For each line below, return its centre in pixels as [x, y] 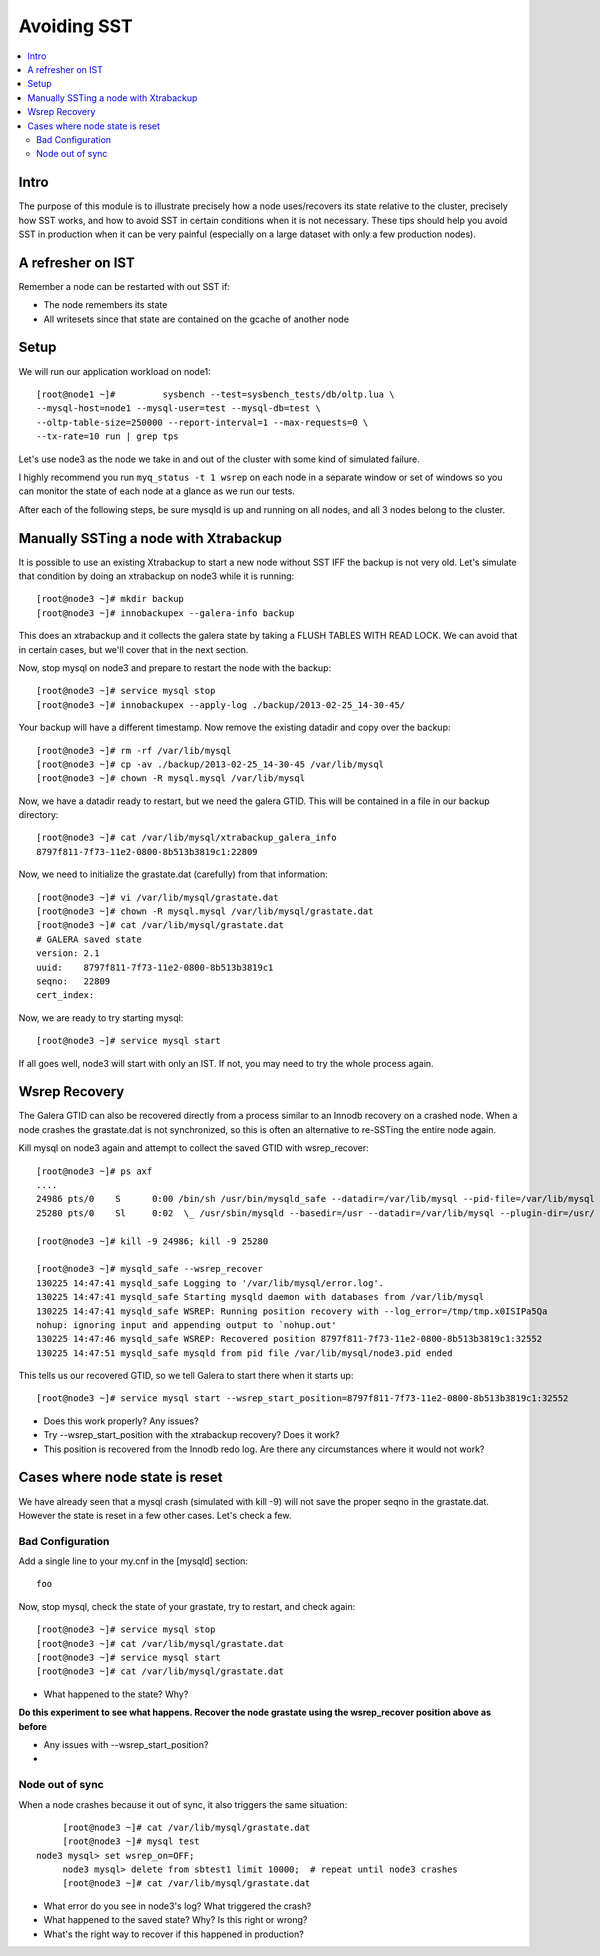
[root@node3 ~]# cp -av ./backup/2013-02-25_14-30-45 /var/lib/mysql [210, 764]
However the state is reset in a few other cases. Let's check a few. [155, 1515]
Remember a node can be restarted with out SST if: [124, 286]
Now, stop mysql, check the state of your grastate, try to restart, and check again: [187, 1606]
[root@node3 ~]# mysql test [131, 1841]
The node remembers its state [105, 305]
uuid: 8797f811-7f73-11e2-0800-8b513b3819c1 [155, 967]
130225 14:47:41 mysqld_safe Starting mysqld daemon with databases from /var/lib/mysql [260, 1297]
